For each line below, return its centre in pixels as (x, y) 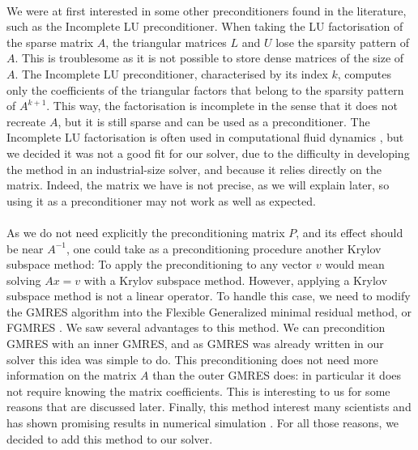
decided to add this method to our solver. (110, 438)
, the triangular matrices (166, 42)
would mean (355, 264)
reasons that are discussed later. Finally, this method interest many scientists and (209, 407)
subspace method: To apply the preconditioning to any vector (160, 264)
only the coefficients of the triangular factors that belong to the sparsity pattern (205, 89)
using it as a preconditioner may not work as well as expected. (161, 200)
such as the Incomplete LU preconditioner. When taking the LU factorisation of (205, 26)
